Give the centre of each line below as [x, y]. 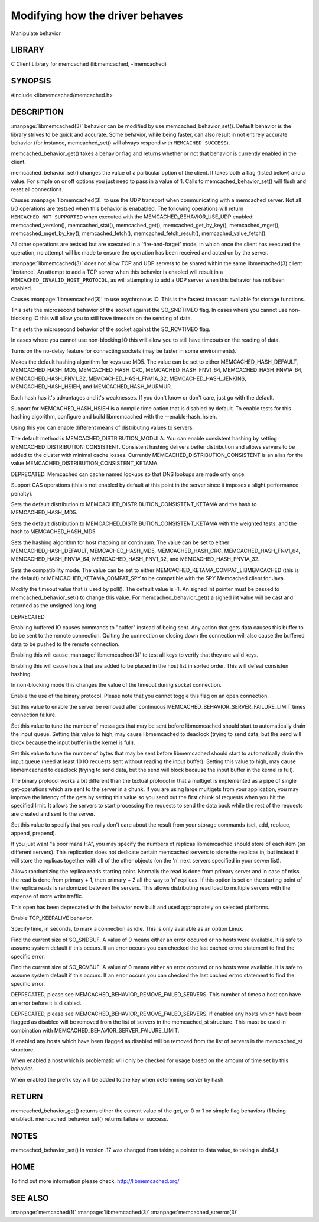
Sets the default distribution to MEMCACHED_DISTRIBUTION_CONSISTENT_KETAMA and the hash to [134, 504]
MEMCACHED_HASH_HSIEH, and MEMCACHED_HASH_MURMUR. [92, 387]
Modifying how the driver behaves [97, 15]
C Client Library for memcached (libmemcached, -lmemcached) [89, 64]
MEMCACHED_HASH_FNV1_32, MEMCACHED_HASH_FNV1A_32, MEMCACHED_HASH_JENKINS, [128, 378]
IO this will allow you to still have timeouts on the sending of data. [113, 318]
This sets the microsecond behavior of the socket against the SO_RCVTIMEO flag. [111, 329]
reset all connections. [37, 189]
